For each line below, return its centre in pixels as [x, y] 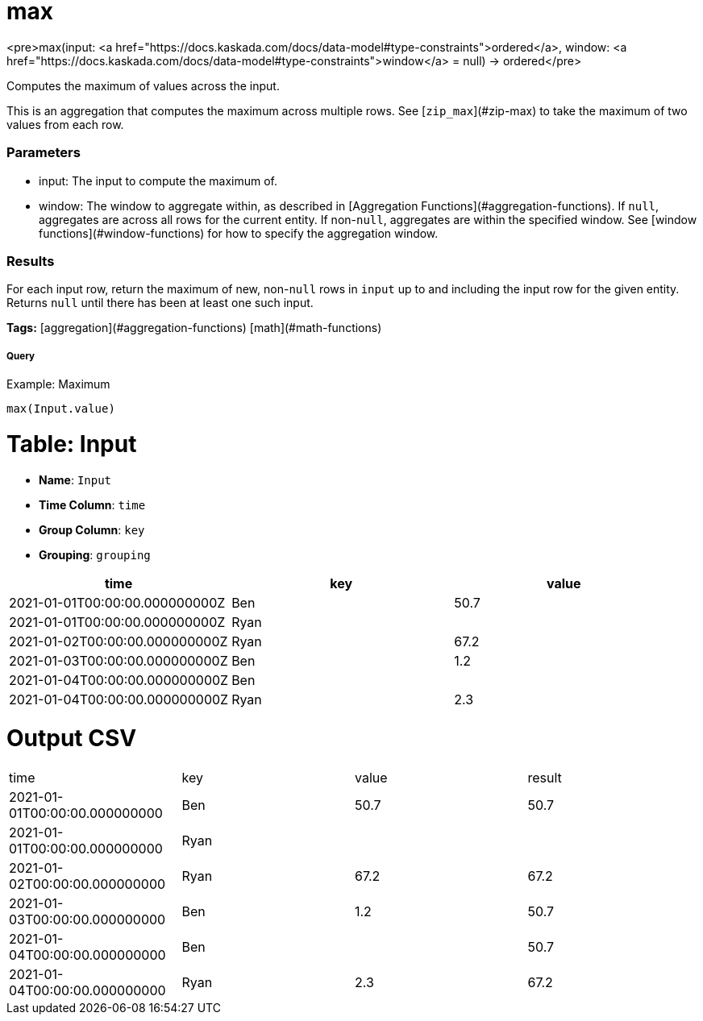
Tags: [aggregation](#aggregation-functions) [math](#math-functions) [194, 328]
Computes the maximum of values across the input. [143, 85]
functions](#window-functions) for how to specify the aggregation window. [239, 233]
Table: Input [72, 444]
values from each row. [65, 124]
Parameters [44, 153]
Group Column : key [92, 529]
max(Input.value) [61, 409]
